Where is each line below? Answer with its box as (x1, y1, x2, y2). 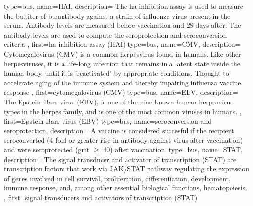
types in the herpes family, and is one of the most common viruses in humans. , (4, 106, 242, 116)
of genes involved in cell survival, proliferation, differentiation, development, (4, 173, 231, 183)
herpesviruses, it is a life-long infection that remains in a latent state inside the (4, 58, 241, 68)
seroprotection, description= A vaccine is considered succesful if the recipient (4, 125, 234, 135)
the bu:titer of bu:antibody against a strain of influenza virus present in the (4, 10, 231, 21)
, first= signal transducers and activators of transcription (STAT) (4, 192, 198, 202)
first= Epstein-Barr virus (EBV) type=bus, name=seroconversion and (4, 116, 212, 126)
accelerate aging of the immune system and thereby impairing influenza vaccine (4, 77, 241, 87)
